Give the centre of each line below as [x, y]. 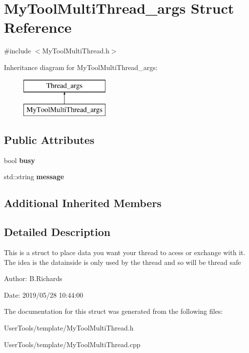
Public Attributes [49, 140]
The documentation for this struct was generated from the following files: [114, 311]
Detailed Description [57, 232]
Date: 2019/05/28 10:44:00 [44, 294]
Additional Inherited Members [83, 203]
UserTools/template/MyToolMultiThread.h [69, 328]
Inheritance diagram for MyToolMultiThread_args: [81, 67]
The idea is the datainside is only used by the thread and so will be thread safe [123, 262]
